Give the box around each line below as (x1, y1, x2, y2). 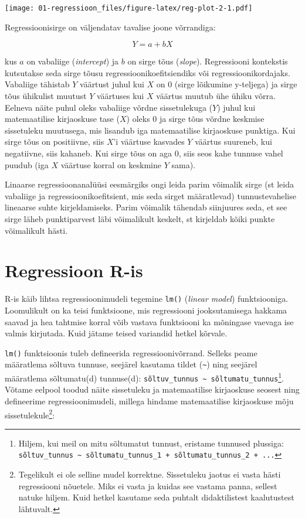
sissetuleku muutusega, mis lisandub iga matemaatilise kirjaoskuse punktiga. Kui (5, 124, 296, 136)
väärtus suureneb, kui (195, 135, 272, 148)
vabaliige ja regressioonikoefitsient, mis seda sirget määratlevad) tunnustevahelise (5, 189, 296, 202)
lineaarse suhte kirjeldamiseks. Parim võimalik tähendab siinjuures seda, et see (5, 201, 287, 213)
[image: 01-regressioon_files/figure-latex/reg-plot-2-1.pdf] (5, 4, 253, 12)
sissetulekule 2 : (5, 407, 55, 421)
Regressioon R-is (5, 258, 143, 282)
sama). (171, 158, 195, 171)
